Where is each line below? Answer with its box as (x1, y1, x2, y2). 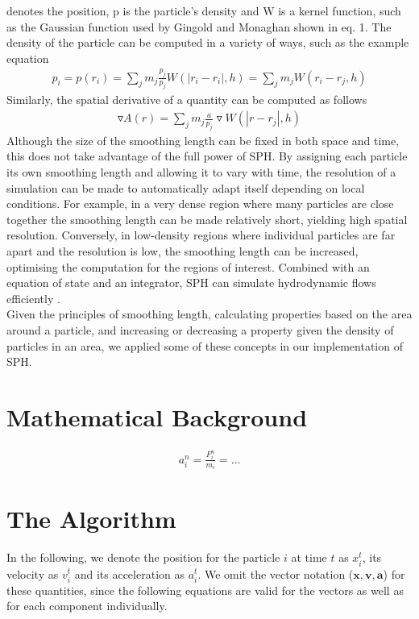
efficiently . (6, 289, 60, 306)
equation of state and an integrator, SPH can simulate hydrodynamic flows (6, 274, 376, 291)
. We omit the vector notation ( (197, 565, 354, 582)
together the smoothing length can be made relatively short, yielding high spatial (6, 210, 408, 227)
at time (291, 549, 327, 566)
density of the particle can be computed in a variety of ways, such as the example (6, 34, 409, 51)
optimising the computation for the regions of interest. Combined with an (6, 258, 370, 275)
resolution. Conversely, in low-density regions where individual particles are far (6, 226, 396, 243)
